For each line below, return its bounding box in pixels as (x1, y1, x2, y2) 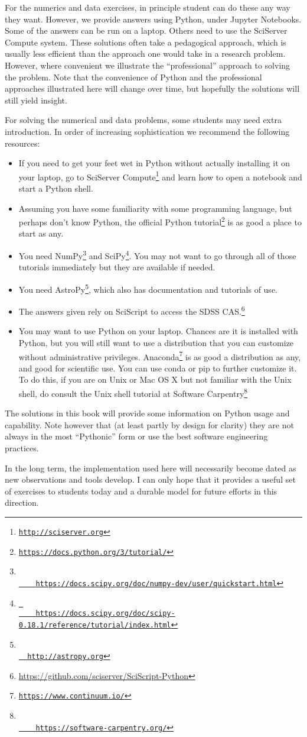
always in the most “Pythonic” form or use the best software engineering (5, 430, 268, 442)
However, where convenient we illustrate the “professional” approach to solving (5, 59, 290, 71)
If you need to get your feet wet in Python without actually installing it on (18, 157, 290, 169)
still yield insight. (5, 93, 67, 106)
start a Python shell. (18, 182, 93, 194)
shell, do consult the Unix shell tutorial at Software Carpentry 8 (18, 385, 248, 399)
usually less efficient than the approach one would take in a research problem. (5, 47, 286, 60)
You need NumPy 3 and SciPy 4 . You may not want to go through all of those (18, 248, 296, 261)
